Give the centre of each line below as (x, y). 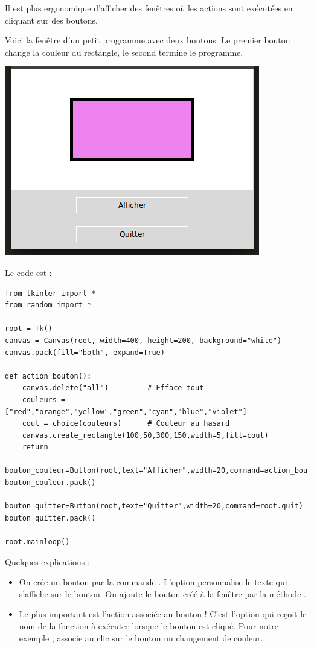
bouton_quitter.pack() (50, 518)
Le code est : (28, 272)
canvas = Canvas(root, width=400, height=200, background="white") (143, 340)
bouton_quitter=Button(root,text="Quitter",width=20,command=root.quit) (154, 506)
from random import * (48, 305)
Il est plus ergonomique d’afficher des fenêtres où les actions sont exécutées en (149, 8)
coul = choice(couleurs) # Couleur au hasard (126, 424)
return (35, 447)
